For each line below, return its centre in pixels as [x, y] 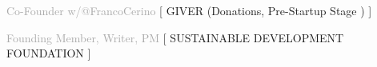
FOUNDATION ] [49, 53]
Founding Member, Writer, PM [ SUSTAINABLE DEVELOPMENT [175, 37]
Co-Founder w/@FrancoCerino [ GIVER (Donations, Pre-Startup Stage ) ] [189, 10]
